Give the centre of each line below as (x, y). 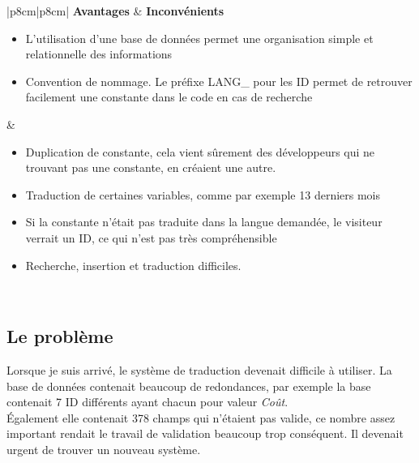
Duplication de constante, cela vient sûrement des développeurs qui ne (200, 151)
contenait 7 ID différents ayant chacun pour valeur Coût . (148, 402)
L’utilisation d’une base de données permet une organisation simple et (199, 38)
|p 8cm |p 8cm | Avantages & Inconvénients (115, 11)
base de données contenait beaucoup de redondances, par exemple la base (189, 386)
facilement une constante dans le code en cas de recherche (169, 97)
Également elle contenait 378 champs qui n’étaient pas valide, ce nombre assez (201, 417)
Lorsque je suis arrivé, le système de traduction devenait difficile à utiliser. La (199, 369)
